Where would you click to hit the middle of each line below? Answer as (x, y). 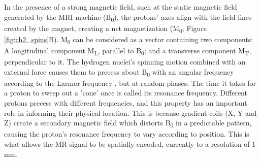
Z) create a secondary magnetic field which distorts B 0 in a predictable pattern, (128, 123)
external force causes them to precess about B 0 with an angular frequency (119, 72)
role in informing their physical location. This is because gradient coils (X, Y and (130, 112)
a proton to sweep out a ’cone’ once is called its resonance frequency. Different (126, 93)
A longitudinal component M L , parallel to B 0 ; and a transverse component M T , (128, 51)
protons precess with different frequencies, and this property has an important (126, 103)
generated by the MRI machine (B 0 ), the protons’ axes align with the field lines (128, 17)
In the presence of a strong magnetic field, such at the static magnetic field (121, 7)
